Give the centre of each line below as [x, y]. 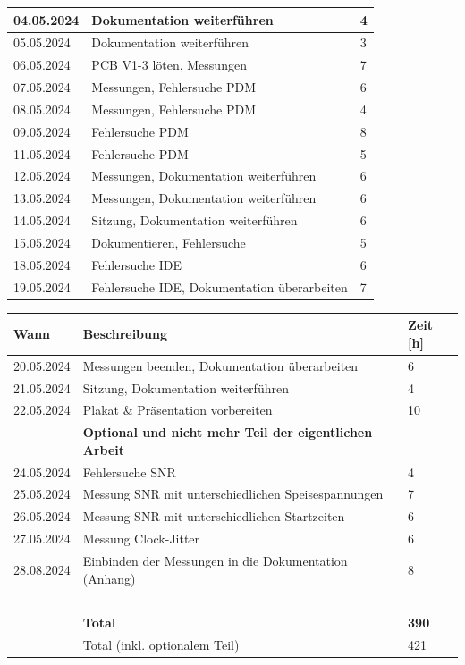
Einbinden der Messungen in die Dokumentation [215, 560]
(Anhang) [109, 578]
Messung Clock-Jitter [141, 539]
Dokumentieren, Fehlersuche [169, 242]
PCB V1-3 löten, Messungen [169, 65]
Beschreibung [125, 334]
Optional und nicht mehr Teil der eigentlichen [228, 432]
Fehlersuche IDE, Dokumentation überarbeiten [220, 286]
